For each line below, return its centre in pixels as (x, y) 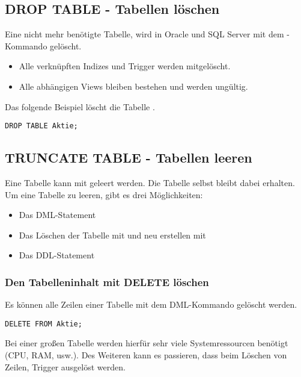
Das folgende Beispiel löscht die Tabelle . (80, 106)
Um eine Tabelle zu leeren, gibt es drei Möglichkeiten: (104, 194)
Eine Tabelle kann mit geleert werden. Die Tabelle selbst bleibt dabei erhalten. (150, 183)
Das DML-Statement (57, 215)
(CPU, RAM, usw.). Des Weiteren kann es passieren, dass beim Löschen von (146, 355)
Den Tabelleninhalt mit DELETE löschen (107, 282)
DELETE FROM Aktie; (44, 324)
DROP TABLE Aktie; (41, 126)
